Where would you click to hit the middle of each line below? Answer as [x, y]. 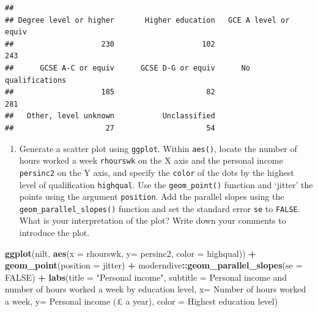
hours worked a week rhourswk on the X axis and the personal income [151, 160]
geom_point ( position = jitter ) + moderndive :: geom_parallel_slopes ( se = [154, 265]
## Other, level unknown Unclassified [110, 116]
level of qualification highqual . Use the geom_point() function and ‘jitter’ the [166, 184]
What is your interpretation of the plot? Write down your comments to [153, 220]
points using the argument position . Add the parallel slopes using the [152, 196]
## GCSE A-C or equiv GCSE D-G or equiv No [128, 68]
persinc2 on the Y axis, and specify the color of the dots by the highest [157, 172]
